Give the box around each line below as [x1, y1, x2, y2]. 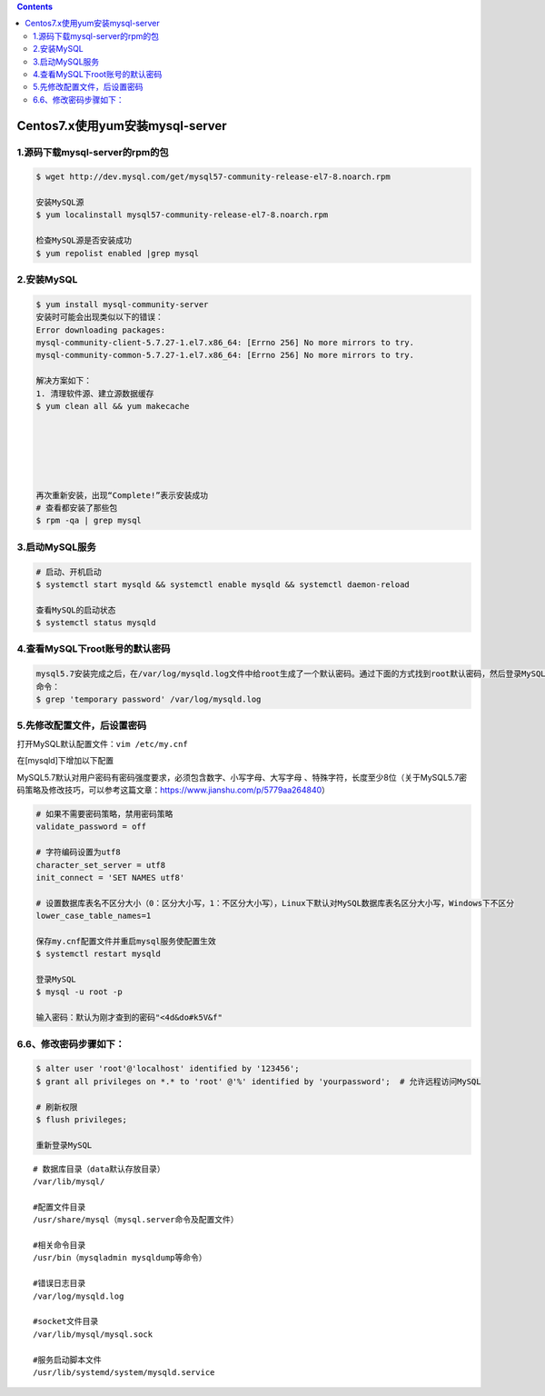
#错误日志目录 [33, 1278, 86, 1289]
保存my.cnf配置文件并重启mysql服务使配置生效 [35, 936, 217, 946]
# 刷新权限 [35, 1102, 78, 1112]
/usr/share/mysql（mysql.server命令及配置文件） [33, 1214, 240, 1225]
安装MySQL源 [35, 197, 84, 208]
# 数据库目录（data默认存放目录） [33, 1163, 165, 1174]
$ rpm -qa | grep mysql [35, 515, 143, 526]
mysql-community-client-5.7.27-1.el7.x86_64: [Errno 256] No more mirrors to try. [35, 337, 415, 347]
